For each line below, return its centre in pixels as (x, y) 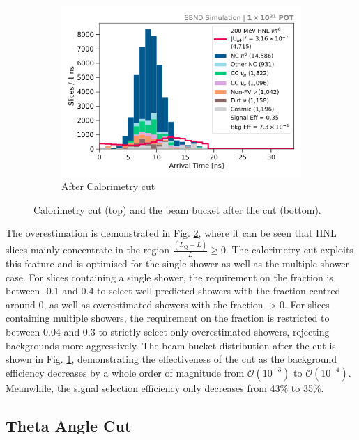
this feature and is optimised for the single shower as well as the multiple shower (178, 264)
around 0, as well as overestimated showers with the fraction (135, 304)
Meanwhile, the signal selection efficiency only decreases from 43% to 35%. (165, 387)
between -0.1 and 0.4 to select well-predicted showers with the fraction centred (173, 291)
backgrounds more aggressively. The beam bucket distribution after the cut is (171, 345)
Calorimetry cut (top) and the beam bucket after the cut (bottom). (177, 209)
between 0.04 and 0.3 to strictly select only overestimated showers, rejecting (168, 332)
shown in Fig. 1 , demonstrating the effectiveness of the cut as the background (171, 359)
